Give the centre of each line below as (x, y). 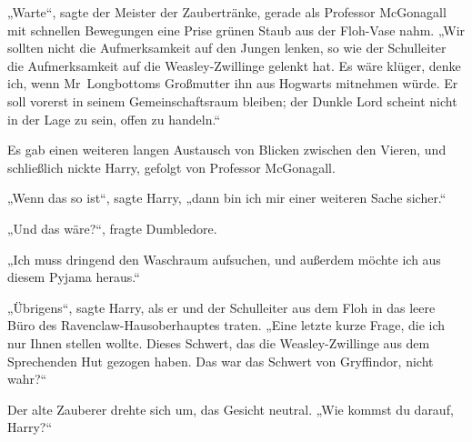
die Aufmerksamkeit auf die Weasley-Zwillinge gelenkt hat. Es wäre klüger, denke (234, 65)
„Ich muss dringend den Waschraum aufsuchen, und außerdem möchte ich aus (224, 259)
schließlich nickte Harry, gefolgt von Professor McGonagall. (171, 167)
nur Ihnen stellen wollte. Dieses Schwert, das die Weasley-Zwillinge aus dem (219, 342)
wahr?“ (27, 379)
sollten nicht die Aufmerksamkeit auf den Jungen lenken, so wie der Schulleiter (227, 48)
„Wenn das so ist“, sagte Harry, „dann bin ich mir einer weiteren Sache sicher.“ (227, 198)
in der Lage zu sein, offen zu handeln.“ (114, 119)
